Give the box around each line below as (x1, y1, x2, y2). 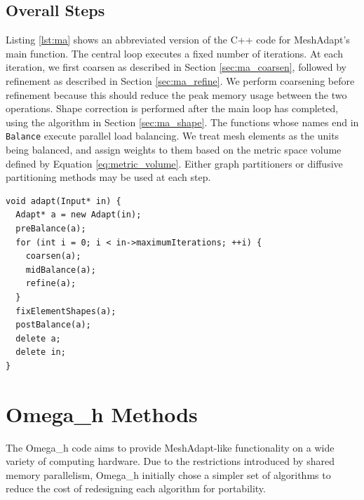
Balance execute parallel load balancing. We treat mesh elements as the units (6, 128, 339, 143)
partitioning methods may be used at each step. (6, 170, 211, 184)
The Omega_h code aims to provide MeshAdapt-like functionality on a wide (6, 440, 335, 454)
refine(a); (25, 278, 76, 289)
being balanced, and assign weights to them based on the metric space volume (6, 142, 342, 157)
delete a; (15, 333, 61, 344)
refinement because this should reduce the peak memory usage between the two (6, 87, 347, 102)
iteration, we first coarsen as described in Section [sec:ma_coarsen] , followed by (6, 60, 346, 74)
